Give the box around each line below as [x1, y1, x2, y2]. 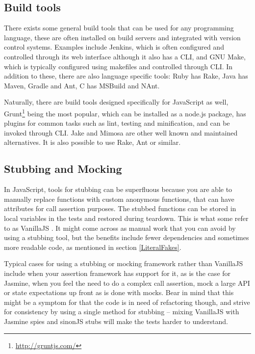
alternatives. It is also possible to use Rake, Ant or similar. [4, 137, 181, 147]
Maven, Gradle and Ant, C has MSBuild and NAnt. [4, 80, 160, 90]
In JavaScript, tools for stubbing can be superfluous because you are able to [4, 184, 232, 194]
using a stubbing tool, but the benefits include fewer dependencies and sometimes [4, 232, 249, 243]
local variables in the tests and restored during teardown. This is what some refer [4, 213, 249, 223]
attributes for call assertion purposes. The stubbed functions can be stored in [4, 203, 236, 214]
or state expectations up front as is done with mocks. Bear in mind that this [4, 287, 234, 298]
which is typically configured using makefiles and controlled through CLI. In [4, 61, 233, 71]
